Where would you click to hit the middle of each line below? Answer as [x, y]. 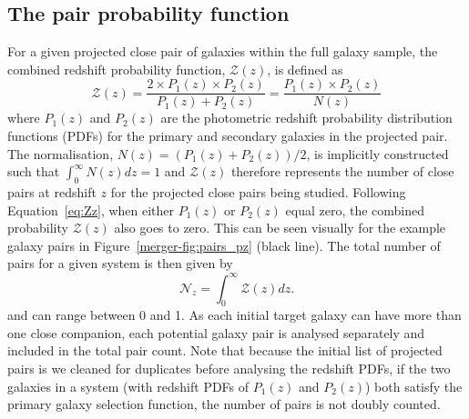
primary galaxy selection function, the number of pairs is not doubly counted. [224, 404]
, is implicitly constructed [377, 153]
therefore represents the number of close [342, 171]
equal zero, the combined [355, 209]
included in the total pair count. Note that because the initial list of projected [225, 350]
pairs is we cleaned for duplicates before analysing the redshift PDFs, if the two [229, 369]
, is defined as [305, 69]
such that [34, 171]
